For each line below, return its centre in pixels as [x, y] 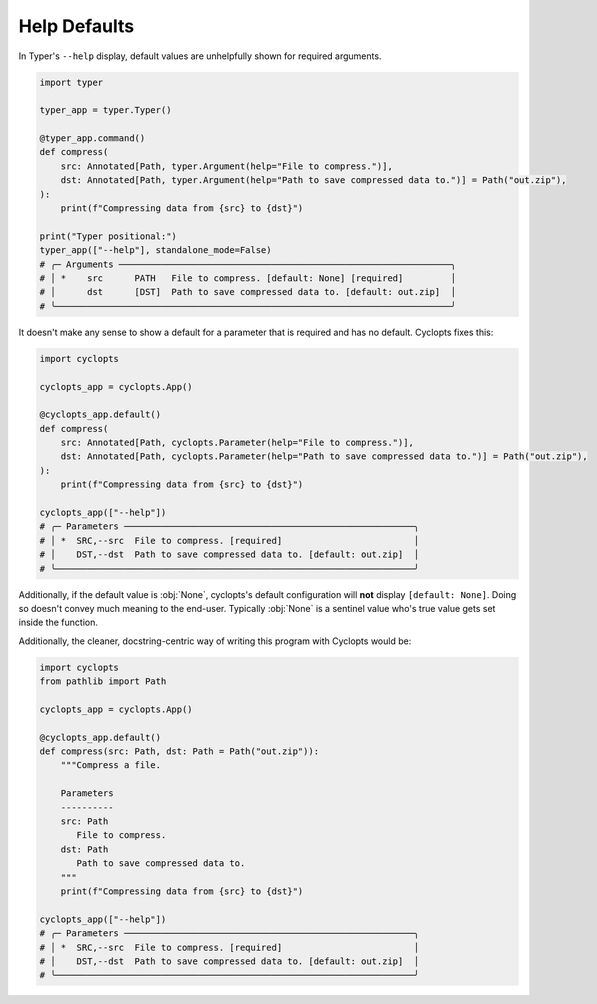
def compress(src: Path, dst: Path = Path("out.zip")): [179, 751]
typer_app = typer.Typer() [105, 110]
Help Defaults [76, 26]
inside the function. [58, 622]
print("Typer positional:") [108, 236]
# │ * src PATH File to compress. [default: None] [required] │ [248, 278]
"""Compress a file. [111, 765]
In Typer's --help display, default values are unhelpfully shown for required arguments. [200, 56]
